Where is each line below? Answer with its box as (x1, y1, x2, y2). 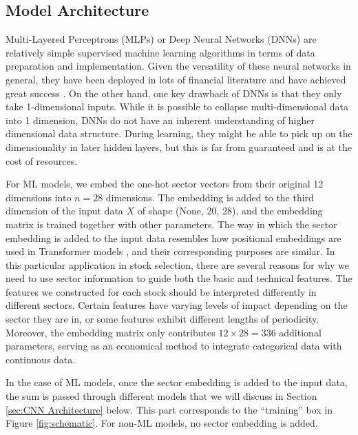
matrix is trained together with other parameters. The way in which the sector (6, 216, 337, 231)
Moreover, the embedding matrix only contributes (6, 325, 215, 339)
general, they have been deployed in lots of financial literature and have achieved (6, 72, 346, 86)
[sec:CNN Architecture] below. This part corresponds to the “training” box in (6, 402, 333, 416)
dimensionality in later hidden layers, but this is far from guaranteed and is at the (6, 139, 352, 154)
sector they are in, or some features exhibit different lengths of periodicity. (6, 312, 319, 326)
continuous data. (6, 352, 76, 366)
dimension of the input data (6, 203, 123, 218)
